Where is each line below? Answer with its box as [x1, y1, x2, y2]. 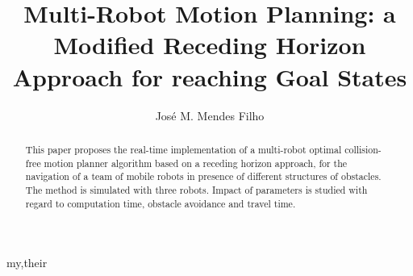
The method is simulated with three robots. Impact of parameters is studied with [25, 182, 368, 196]
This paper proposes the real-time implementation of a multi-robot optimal [25, 142, 342, 156]
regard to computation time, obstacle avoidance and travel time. [25, 196, 296, 210]
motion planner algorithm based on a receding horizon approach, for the [44, 156, 348, 169]
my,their [6, 254, 48, 271]
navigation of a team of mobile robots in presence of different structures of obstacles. [25, 169, 382, 183]
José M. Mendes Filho [155, 107, 265, 123]
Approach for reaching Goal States [12, 60, 407, 93]
